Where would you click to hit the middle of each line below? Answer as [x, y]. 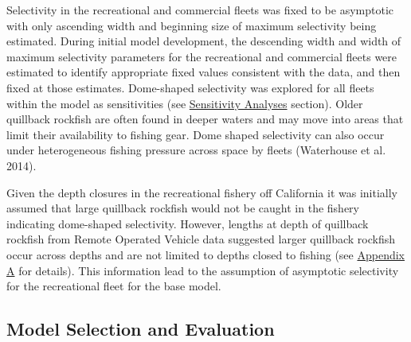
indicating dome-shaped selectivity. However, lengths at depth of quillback [188, 223]
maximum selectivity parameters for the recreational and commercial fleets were [202, 56]
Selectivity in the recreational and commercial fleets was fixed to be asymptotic [200, 10]
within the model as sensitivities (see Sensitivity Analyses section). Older [185, 103]
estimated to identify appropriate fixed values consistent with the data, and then [204, 72]
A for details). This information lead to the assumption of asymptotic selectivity [203, 270]
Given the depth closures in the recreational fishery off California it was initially [202, 192]
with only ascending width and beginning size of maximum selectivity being [192, 25]
